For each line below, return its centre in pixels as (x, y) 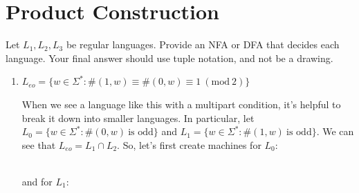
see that (39, 144)
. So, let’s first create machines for (189, 144)
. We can (335, 131)
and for (37, 181)
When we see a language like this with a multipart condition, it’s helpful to (181, 104)
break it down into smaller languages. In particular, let (138, 118)
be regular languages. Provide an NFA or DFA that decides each (203, 44)
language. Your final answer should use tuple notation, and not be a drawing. (169, 58)
